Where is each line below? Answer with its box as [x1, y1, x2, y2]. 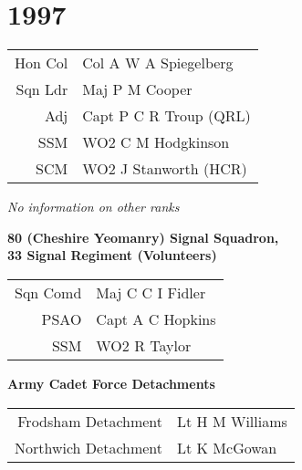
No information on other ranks [7, 197, 180, 216]
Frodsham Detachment [17, 410, 163, 432]
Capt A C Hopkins [96, 308, 216, 329]
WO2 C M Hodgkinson [82, 131, 230, 153]
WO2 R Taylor [96, 334, 192, 356]
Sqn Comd [15, 281, 82, 303]
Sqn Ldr [16, 78, 68, 100]
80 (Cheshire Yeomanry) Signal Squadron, [7, 227, 279, 246]
